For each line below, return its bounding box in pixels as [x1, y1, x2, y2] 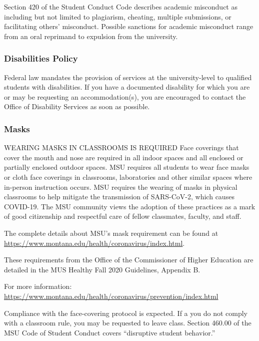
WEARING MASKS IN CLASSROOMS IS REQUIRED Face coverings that [4, 142, 239, 153]
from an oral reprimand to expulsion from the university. [4, 31, 178, 41]
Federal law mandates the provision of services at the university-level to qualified [4, 72, 252, 82]
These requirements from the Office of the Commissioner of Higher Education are [4, 254, 253, 265]
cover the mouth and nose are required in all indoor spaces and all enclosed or [4, 152, 243, 162]
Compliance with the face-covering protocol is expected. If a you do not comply [4, 307, 248, 318]
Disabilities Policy [4, 52, 78, 65]
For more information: [4, 281, 72, 291]
